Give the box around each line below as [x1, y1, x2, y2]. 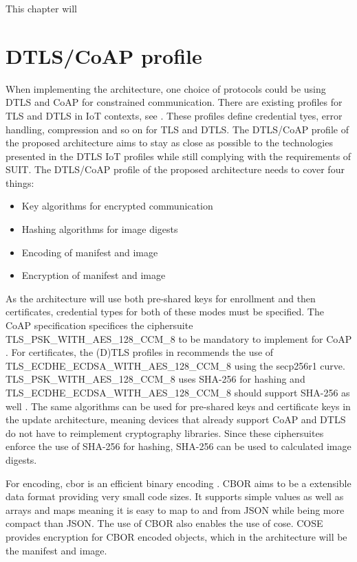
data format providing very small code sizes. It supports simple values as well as [6, 489, 344, 504]
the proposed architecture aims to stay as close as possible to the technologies [6, 135, 333, 150]
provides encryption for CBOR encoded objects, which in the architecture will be [6, 529, 347, 543]
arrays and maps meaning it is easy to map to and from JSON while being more [6, 502, 345, 517]
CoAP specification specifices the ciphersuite [6, 318, 193, 333]
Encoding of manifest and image [21, 245, 158, 259]
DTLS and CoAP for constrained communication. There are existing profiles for [6, 95, 343, 109]
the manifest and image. [6, 543, 107, 557]
